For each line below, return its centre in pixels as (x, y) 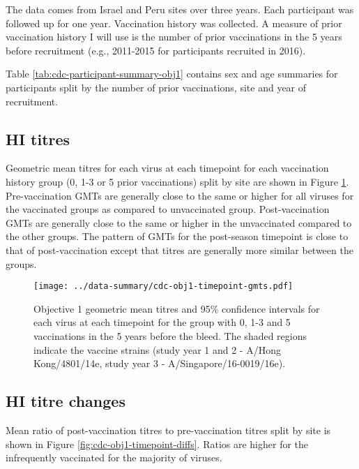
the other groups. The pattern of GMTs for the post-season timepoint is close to (177, 236)
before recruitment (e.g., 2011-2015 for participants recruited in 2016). (156, 50)
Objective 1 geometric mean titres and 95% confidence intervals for (177, 308)
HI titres (38, 139)
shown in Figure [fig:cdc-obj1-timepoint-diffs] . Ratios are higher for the (157, 444)
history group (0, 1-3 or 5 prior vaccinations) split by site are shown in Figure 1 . (177, 181)
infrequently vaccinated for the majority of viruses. (114, 457)
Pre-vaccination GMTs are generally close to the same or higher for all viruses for (180, 195)
